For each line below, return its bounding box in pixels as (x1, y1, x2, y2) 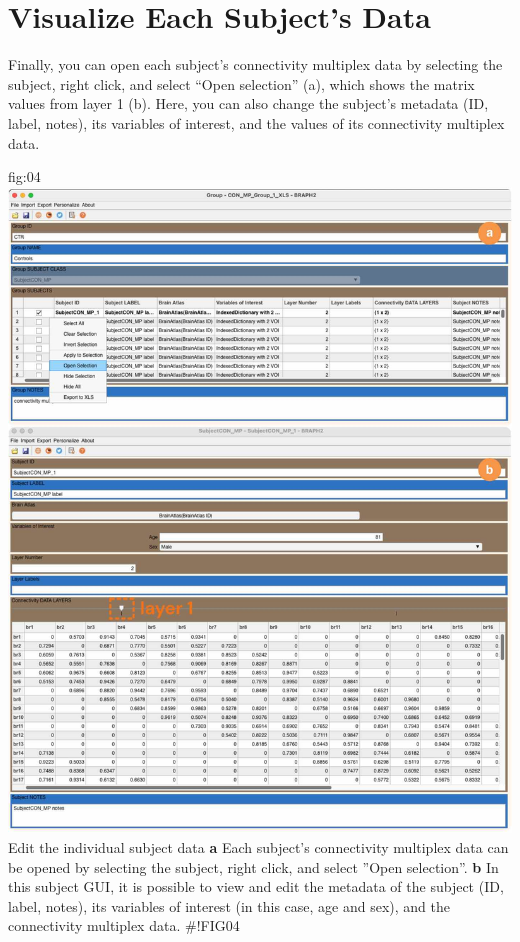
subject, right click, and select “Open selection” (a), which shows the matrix (8, 73, 475, 94)
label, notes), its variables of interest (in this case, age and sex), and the (8, 895, 450, 916)
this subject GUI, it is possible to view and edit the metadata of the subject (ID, (8, 876, 504, 897)
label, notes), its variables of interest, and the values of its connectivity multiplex (8, 112, 505, 133)
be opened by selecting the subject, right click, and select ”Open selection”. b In (8, 856, 499, 877)
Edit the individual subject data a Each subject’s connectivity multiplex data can (8, 837, 509, 858)
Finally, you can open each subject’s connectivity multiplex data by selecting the (8, 54, 503, 75)
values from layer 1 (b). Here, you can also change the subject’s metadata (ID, (8, 93, 489, 114)
